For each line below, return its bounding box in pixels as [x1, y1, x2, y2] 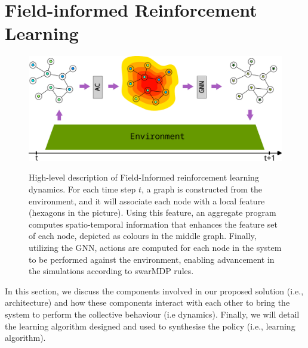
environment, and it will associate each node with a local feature [29, 194, 265, 207]
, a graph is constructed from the [141, 183, 263, 195]
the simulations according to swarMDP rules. [29, 265, 194, 277]
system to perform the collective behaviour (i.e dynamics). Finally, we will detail [5, 308, 300, 320]
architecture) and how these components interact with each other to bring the [5, 296, 290, 309]
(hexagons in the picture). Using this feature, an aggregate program [29, 206, 276, 219]
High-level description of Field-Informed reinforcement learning [29, 171, 259, 184]
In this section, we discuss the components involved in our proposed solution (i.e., [5, 284, 304, 297]
